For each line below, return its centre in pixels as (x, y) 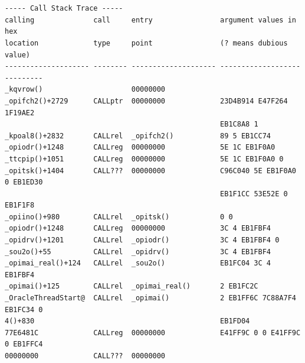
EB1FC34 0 (24, 309)
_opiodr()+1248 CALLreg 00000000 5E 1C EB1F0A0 (140, 148)
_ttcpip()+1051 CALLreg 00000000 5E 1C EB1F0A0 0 (144, 159)
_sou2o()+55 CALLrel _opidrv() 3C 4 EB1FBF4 (138, 252)
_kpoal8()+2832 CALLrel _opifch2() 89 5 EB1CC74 (138, 136)
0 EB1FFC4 (24, 344)
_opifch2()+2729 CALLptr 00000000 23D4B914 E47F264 (146, 101)
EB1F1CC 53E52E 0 (254, 194)
